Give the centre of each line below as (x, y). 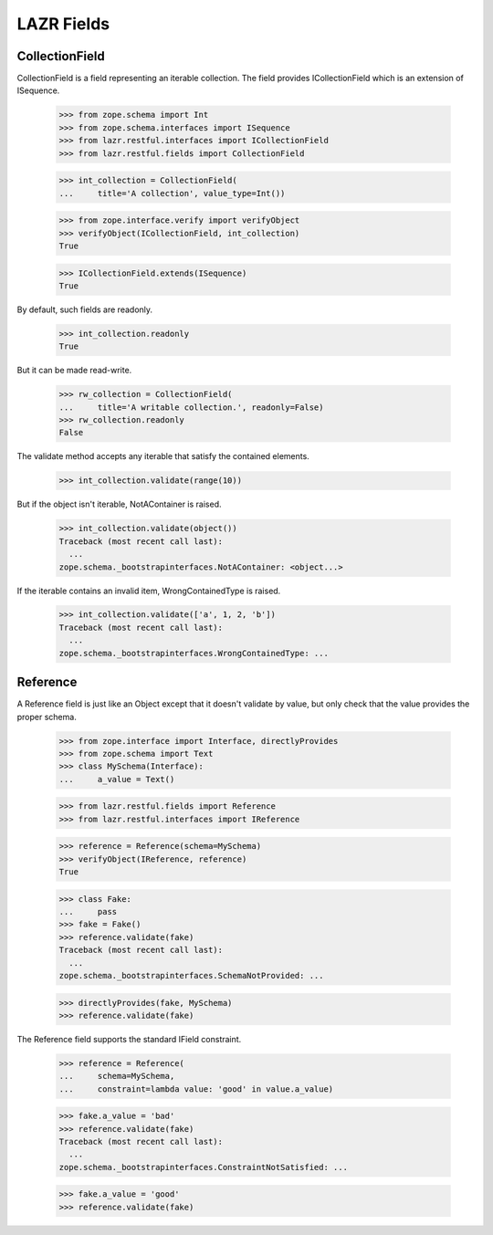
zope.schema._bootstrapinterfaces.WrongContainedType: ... (194, 653)
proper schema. (47, 717)
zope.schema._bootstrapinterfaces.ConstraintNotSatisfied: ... (204, 1167)
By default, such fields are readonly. (85, 309)
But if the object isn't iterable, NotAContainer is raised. (119, 504)
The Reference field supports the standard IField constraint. (129, 1039)
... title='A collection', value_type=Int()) (172, 193)
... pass (88, 911)
